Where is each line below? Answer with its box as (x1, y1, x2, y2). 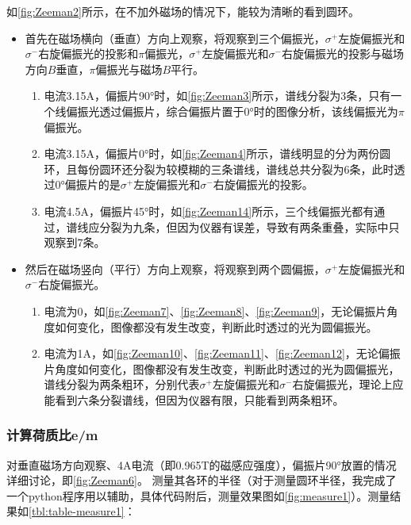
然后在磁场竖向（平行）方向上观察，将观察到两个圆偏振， (25, 260, 325, 277)
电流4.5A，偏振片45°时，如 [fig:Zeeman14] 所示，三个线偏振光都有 (44, 202, 375, 219)
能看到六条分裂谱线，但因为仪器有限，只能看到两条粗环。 (44, 391, 344, 408)
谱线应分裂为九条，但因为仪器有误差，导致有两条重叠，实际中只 (66, 218, 400, 235)
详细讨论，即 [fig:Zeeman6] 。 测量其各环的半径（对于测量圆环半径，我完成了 (6, 472, 397, 489)
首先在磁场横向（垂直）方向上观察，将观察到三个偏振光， (25, 29, 325, 46)
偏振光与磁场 (95, 60, 163, 77)
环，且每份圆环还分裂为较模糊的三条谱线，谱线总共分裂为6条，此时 (44, 160, 394, 177)
